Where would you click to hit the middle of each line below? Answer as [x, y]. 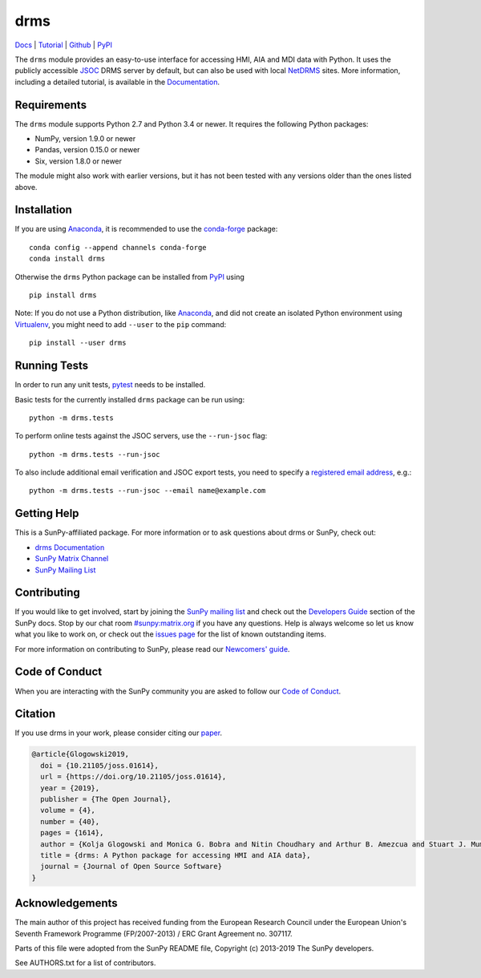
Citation [35, 714]
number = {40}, [70, 821]
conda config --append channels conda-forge [118, 247]
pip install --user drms [78, 343]
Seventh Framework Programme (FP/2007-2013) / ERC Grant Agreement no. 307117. [154, 933]
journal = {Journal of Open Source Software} [131, 867]
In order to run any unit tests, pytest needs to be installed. [110, 385]
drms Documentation [70, 547]
